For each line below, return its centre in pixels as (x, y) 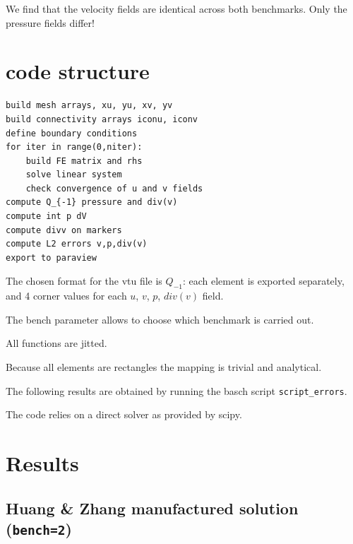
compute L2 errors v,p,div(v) (77, 244)
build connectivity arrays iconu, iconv (102, 119)
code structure (78, 71)
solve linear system (74, 175)
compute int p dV (46, 217)
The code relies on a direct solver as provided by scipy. (124, 414)
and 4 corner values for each (66, 296)
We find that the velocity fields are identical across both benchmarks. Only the (176, 8)
